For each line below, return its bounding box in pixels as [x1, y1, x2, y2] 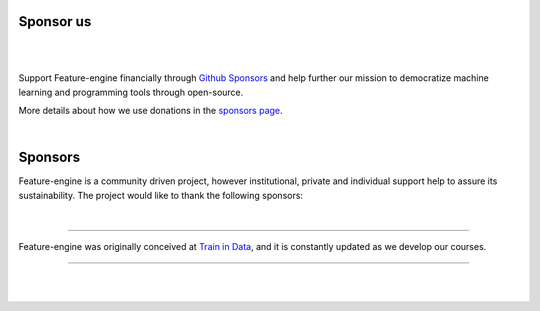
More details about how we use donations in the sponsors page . [18, 105, 284, 117]
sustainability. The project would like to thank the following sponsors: [18, 189, 304, 201]
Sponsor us [18, 13, 92, 30]
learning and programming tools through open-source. [18, 86, 244, 98]
